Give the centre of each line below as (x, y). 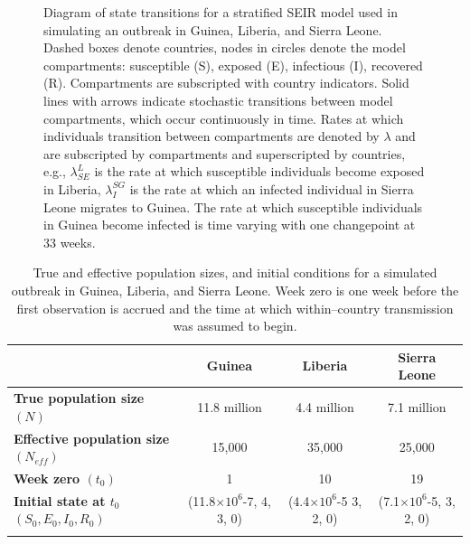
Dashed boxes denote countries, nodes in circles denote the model (225, 47)
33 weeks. (70, 242)
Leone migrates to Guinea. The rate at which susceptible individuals (233, 206)
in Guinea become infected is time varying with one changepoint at (230, 225)
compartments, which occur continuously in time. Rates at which (224, 118)
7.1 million (417, 406)
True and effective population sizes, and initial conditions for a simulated (235, 272)
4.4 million (325, 406)
